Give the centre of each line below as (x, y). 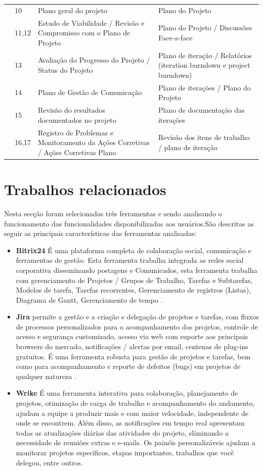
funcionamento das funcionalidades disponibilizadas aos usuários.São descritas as (129, 223)
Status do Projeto (65, 70)
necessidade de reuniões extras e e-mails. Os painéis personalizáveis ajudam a (136, 442)
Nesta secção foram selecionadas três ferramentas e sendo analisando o (113, 213)
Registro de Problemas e (76, 132)
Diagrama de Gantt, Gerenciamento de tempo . (89, 299)
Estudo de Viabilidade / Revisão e (91, 22)
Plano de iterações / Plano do (204, 87)
